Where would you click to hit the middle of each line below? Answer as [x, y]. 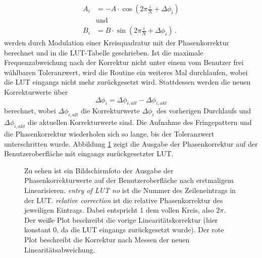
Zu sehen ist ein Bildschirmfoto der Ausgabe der [99, 170]
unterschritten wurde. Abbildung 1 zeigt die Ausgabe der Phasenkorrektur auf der [131, 143]
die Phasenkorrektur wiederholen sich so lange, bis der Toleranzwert [109, 134]
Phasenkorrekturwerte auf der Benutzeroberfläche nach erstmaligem [129, 180]
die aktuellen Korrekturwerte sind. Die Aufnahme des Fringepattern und [140, 122]
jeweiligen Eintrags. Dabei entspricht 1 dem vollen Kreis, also [119, 210]
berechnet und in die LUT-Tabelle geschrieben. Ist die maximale [104, 52]
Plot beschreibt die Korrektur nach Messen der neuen [107, 239]
